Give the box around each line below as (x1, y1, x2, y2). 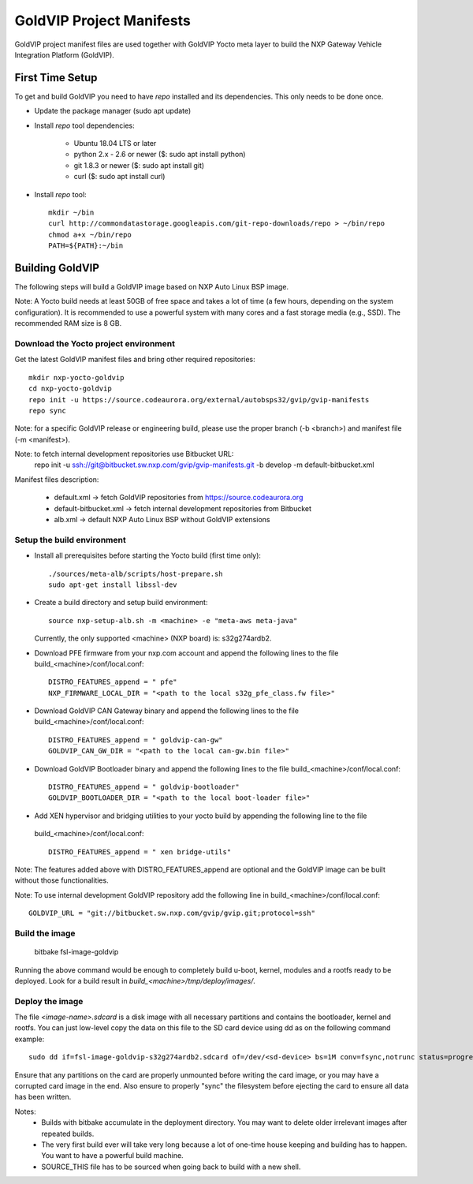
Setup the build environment (14, 534, 126, 545)
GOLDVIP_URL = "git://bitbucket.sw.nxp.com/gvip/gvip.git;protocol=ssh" (28, 909, 315, 918)
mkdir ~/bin (48, 207, 95, 217)
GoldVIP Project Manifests (14, 12, 191, 29)
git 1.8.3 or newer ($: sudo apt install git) (73, 160, 205, 170)
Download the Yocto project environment (14, 338, 175, 349)
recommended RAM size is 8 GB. (14, 319, 122, 328)
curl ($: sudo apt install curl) (73, 172, 166, 181)
